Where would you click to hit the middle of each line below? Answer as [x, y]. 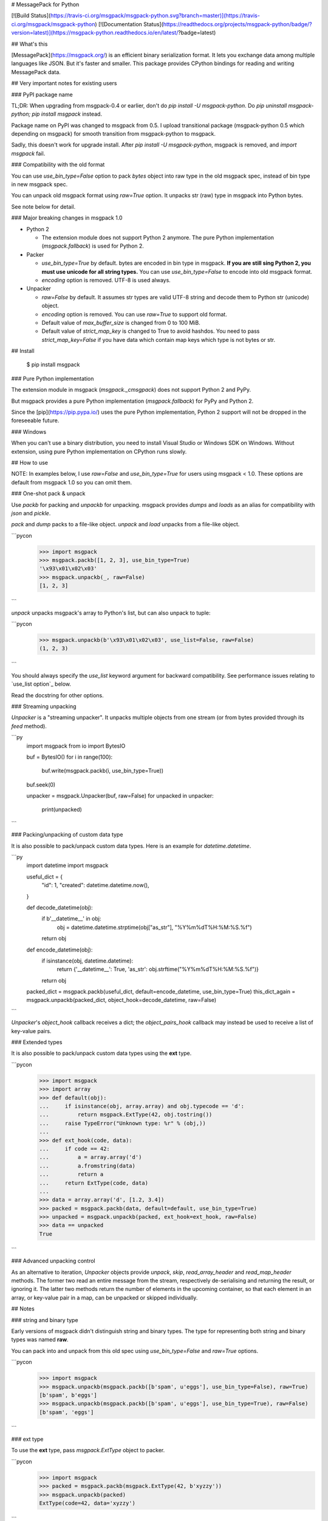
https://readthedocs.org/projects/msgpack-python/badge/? [237, 24]
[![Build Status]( [31, 16]
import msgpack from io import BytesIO [76, 746]
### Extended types [37, 1042]
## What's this [29, 44]
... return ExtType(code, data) [94, 1183]
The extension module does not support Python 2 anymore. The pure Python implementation [158, 237]
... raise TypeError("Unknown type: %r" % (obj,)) [122, 1123]
